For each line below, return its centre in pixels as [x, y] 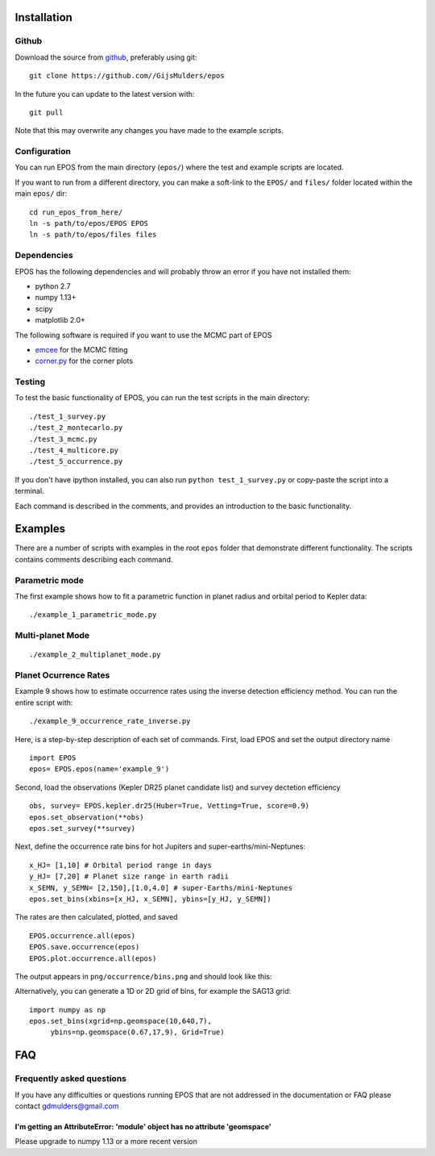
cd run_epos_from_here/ [76, 212]
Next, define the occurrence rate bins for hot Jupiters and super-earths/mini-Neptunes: [160, 846]
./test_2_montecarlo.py [76, 428]
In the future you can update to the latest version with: [105, 94]
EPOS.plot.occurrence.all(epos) [93, 958]
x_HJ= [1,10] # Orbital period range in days [121, 865]
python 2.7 [53, 286]
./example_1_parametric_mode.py [93, 615]
